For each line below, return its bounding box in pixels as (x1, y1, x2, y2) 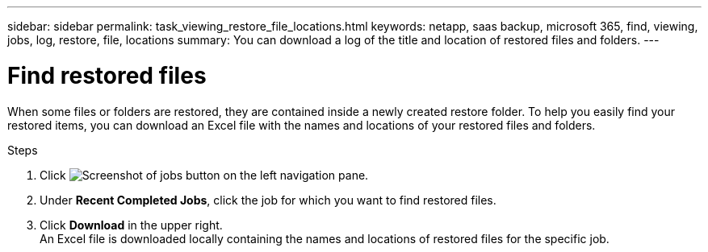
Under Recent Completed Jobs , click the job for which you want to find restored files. (40, 192, 496, 207)
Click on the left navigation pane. (40, 167, 369, 182)
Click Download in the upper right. (40, 217, 223, 232)
